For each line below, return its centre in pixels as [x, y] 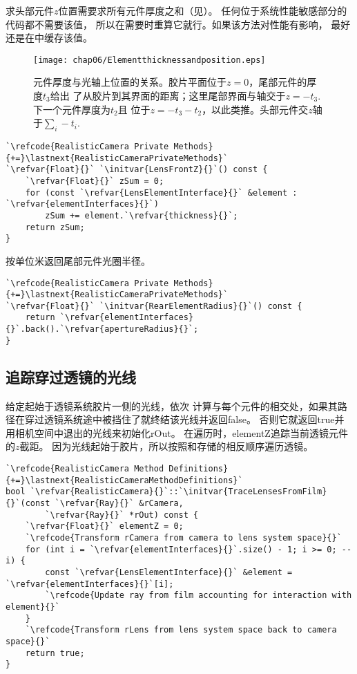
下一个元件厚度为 [72, 109]
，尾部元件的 [278, 82]
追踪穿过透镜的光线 [71, 376]
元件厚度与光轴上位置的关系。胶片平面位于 [130, 82]
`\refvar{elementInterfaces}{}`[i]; [90, 584]
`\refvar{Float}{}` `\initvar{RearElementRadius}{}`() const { [154, 306]
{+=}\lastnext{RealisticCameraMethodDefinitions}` [124, 480]
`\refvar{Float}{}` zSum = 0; [95, 181]
